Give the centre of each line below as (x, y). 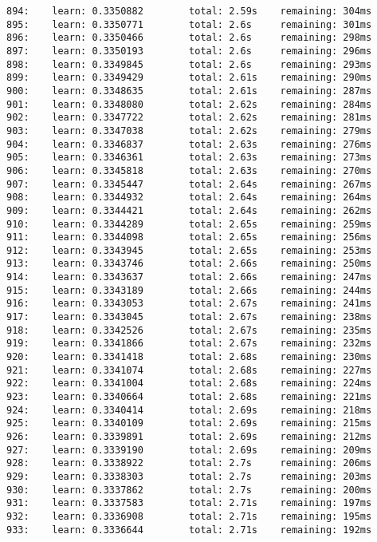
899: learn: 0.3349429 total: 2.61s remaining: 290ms (189, 78)
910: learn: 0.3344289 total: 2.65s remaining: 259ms (189, 224)
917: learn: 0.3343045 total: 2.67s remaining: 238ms (189, 317)
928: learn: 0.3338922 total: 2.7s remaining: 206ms (189, 463)
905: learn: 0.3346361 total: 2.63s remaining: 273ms (189, 158)
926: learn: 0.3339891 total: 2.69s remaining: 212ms (189, 437)
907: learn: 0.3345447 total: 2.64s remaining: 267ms (189, 184)
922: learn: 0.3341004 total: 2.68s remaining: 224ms (189, 384)
